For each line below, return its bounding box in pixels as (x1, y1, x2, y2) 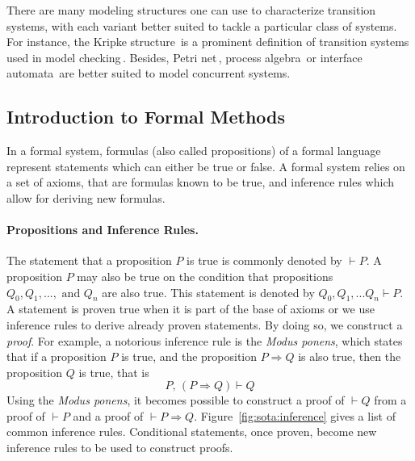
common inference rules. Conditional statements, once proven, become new (6, 423, 377, 440)
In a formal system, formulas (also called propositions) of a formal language (6, 142, 381, 159)
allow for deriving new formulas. (6, 189, 166, 206)
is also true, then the (298, 348, 401, 365)
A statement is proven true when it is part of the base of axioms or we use (6, 300, 375, 317)
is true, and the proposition (121, 348, 258, 365)
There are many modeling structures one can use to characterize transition (6, 2, 376, 18)
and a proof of (73, 407, 144, 424)
